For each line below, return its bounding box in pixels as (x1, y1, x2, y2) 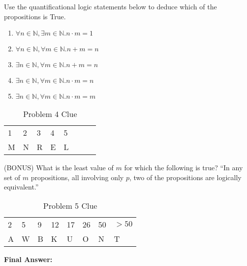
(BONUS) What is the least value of (4, 162, 114, 173)
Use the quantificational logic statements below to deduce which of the (4, 1, 217, 11)
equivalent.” (4, 182, 39, 192)
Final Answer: (4, 254, 53, 264)
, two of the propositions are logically (129, 172, 242, 182)
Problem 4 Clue (23, 108, 77, 120)
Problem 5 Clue (43, 199, 97, 211)
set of (4, 172, 21, 182)
